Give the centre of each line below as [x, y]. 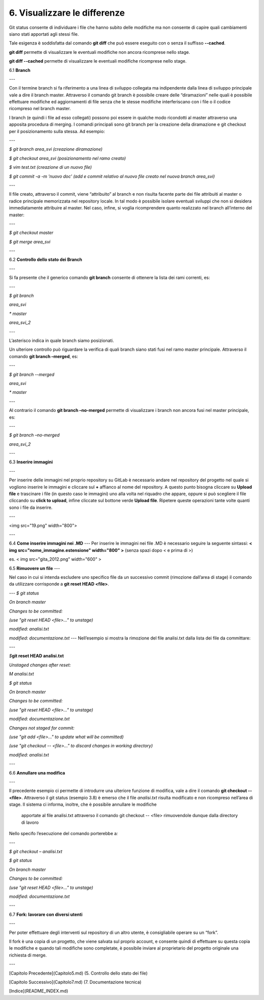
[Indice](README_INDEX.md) [39, 991]
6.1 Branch [20, 70]
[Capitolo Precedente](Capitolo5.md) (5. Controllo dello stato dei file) [78, 973]
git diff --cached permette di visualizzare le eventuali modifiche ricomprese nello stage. [98, 61]
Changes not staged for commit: [42, 728]
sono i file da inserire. [31, 507]
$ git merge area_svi [30, 242]
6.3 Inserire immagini [31, 462]
